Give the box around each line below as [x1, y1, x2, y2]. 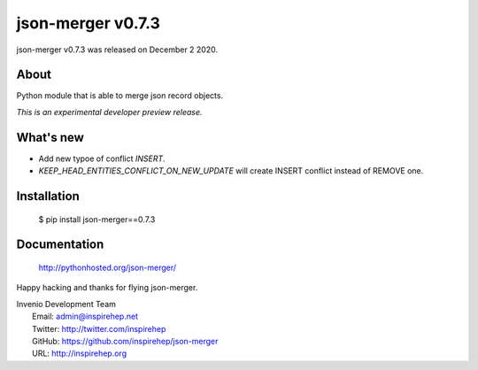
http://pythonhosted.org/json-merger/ [38, 262, 177, 273]
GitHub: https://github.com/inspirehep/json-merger [32, 335, 219, 346]
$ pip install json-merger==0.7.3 [38, 213, 156, 225]
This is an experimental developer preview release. [16, 106, 203, 117]
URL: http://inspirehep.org [32, 348, 127, 358]
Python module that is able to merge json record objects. [16, 90, 224, 101]
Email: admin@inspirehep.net [32, 311, 139, 322]
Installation [16, 189, 80, 204]
